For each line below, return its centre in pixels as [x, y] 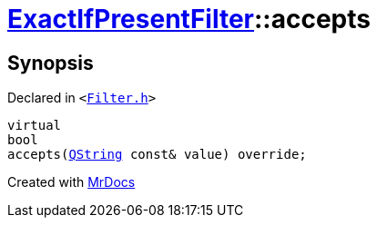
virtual [35, 126]
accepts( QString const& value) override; [157, 155]
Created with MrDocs [71, 182]
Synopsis [51, 63]
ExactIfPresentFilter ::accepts [189, 19]
